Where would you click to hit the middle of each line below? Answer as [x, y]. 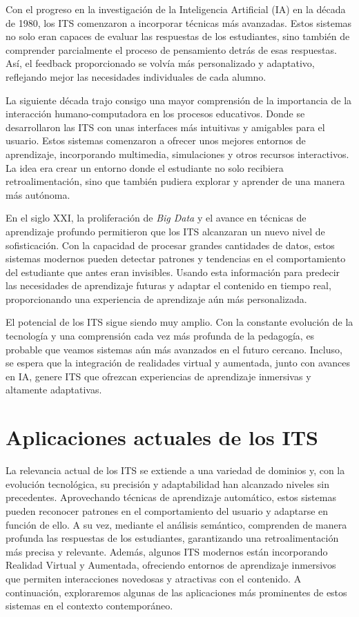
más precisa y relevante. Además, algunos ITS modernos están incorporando [167, 551]
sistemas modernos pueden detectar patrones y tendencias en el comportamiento [176, 258]
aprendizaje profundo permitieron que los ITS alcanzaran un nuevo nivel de [165, 231]
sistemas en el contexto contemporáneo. [89, 606]
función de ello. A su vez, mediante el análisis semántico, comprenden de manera [176, 524]
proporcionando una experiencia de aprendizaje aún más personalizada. [156, 298]
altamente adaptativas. [54, 390]
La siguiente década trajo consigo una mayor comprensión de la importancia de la [179, 100]
